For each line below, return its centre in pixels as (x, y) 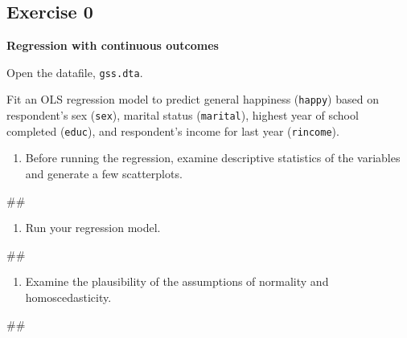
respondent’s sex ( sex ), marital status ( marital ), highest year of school (183, 115)
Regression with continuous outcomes (113, 45)
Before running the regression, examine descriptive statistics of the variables (213, 158)
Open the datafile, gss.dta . (75, 72)
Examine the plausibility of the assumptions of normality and (177, 281)
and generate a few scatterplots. (104, 174)
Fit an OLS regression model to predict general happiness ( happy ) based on (193, 99)
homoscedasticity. (68, 297)
